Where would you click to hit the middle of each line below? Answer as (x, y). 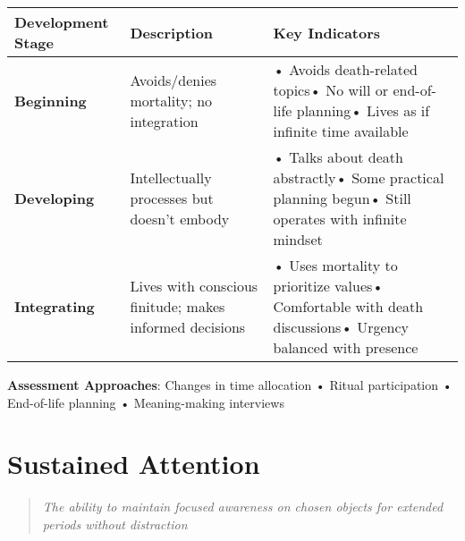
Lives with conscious (194, 286)
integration (164, 121)
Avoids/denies (173, 80)
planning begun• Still (342, 198)
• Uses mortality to (335, 265)
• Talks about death (338, 157)
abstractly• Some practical (359, 178)
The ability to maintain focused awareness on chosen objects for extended (243, 507)
